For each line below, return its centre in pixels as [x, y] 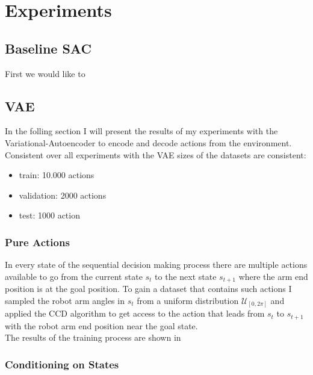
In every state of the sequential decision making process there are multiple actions [156, 265]
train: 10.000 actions [57, 175]
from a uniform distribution [188, 300]
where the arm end [273, 276]
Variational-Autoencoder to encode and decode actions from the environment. [148, 142]
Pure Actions [37, 242]
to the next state [186, 276]
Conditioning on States [62, 364]
